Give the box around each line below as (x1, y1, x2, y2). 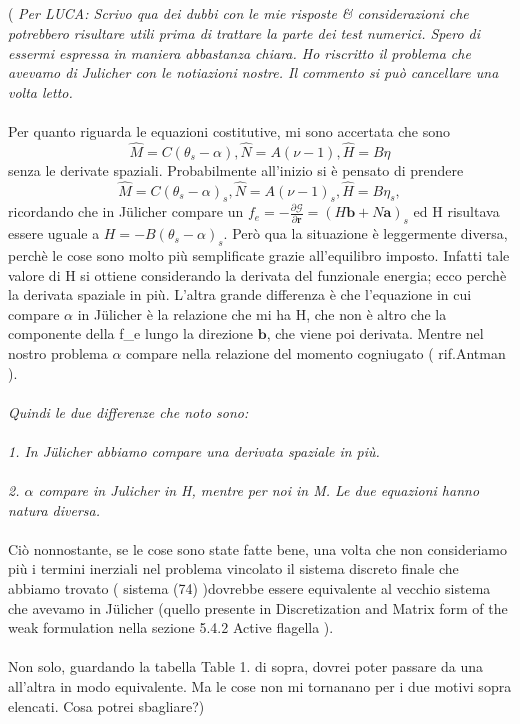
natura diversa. (8, 499, 100, 520)
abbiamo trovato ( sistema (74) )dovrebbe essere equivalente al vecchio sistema (8, 578, 491, 599)
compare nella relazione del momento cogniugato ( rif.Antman (126, 342, 506, 363)
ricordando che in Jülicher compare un (8, 201, 244, 222)
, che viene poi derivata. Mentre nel (266, 323, 484, 344)
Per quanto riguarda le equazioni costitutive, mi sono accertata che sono (8, 120, 450, 141)
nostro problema (8, 342, 108, 363)
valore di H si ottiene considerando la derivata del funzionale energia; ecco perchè (8, 264, 507, 285)
